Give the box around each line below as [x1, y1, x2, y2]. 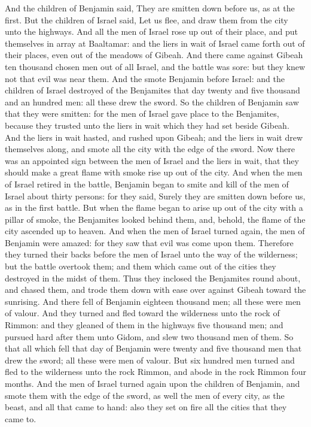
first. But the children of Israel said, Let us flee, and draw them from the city [5, 13, 288, 26]
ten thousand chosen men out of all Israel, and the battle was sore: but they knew [5, 60, 306, 72]
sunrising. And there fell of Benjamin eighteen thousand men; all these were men [5, 295, 301, 307]
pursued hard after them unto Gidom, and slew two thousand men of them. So [5, 330, 294, 343]
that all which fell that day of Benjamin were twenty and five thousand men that [5, 342, 302, 355]
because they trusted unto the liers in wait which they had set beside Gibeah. [5, 119, 289, 131]
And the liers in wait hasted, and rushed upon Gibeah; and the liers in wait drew [5, 131, 303, 143]
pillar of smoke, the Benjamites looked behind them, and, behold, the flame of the [5, 213, 306, 225]
